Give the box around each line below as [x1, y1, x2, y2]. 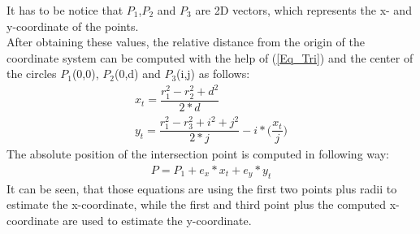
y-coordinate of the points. [6, 17, 139, 34]
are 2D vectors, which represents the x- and [195, 2, 412, 18]
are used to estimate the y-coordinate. [62, 212, 252, 229]
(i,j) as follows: [176, 65, 250, 82]
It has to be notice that [6, 2, 123, 18]
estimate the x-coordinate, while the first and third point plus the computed [6, 196, 387, 213]
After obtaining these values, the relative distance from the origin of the [6, 33, 365, 50]
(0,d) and [114, 65, 161, 82]
